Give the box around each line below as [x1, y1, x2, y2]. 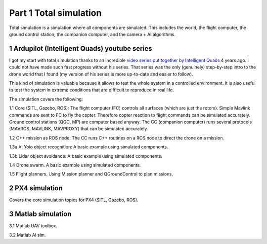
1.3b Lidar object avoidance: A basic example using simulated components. [9, 153, 163, 159]
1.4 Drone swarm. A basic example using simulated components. [9, 162, 141, 168]
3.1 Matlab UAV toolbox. [9, 223, 58, 229]
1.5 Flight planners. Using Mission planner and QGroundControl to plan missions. [9, 171, 173, 177]
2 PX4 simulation [9, 184, 63, 192]
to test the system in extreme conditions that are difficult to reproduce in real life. [9, 87, 174, 93]
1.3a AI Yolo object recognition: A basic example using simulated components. [9, 144, 168, 150]
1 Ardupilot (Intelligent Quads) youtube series [9, 44, 152, 53]
